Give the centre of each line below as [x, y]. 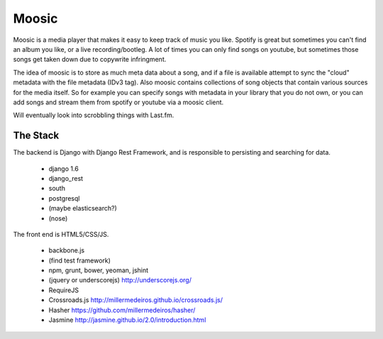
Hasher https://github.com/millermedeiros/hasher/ [122, 310]
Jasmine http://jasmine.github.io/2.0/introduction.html [127, 320]
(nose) [58, 218]
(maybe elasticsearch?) [83, 209]
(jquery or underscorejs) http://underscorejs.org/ [120, 280]
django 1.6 [64, 168]
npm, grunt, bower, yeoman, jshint [99, 270]
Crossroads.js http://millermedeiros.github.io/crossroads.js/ [136, 300]
